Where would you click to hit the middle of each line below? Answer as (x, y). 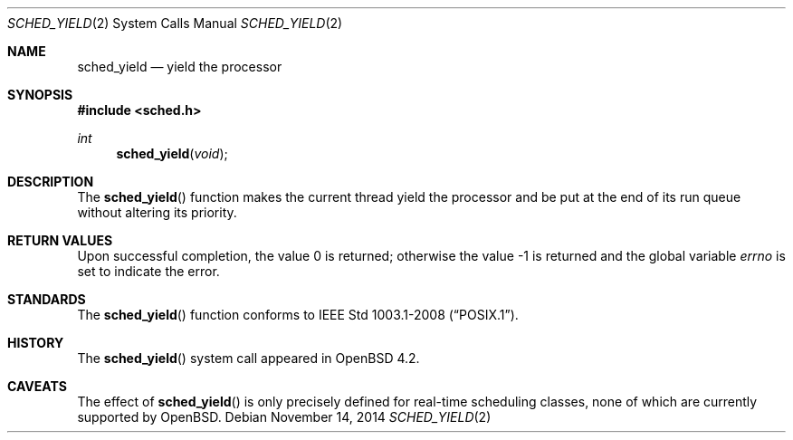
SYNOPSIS (40, 95)
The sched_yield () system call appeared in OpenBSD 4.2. (248, 358)
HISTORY (36, 343)
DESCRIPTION (51, 182)
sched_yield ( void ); (172, 153)
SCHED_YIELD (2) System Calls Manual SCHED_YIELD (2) (175, 23)
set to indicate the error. (148, 271)
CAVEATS (37, 386)
